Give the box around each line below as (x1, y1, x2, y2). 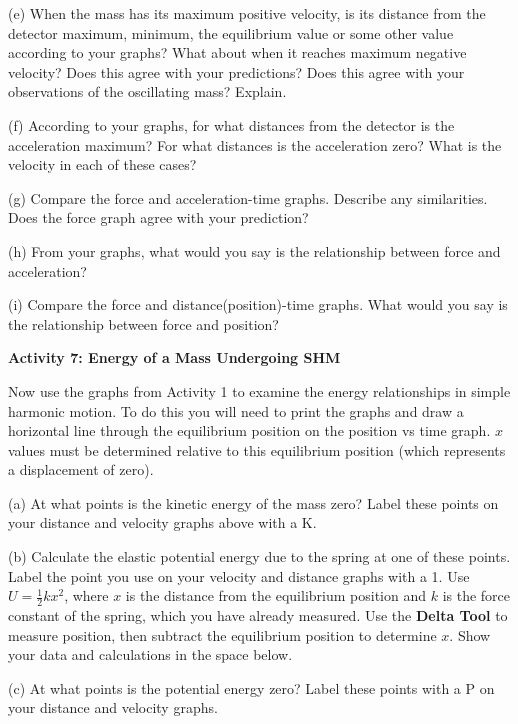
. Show (449, 624, 491, 645)
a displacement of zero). (8, 459, 154, 480)
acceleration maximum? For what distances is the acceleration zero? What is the (8, 134, 502, 155)
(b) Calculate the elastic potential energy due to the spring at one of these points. (8, 546, 511, 567)
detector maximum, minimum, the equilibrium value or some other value (8, 22, 454, 43)
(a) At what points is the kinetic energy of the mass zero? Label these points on (8, 492, 499, 513)
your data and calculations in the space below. (8, 644, 293, 665)
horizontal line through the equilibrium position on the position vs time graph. (8, 420, 491, 441)
